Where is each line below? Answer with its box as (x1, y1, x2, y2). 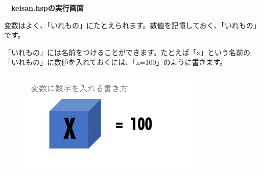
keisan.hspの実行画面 (11, 3, 84, 13)
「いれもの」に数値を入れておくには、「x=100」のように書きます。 (4, 57, 227, 67)
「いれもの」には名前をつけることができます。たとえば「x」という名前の (4, 46, 250, 57)
